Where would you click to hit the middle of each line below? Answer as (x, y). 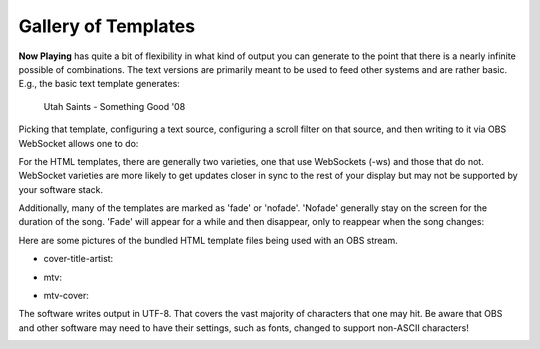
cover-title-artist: (78, 259)
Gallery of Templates (106, 26)
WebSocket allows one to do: (78, 143)
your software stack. (61, 189)
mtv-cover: (66, 296)
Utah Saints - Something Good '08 (114, 106)
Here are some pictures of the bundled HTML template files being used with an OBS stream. (208, 240)
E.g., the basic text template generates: (99, 84)
